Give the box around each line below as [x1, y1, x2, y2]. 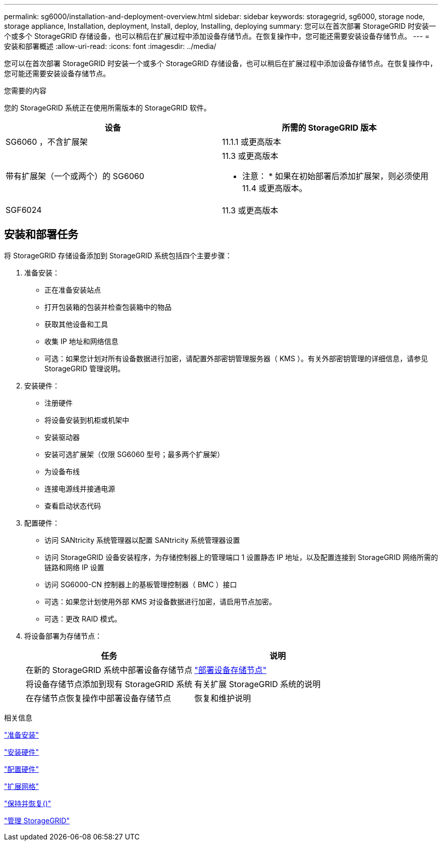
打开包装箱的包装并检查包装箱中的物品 [44, 302, 172, 311]
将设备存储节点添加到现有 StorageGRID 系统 [26, 679, 193, 689]
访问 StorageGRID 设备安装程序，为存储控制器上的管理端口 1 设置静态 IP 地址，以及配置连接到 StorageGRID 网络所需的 [44, 552, 438, 561]
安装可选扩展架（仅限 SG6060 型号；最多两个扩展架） [44, 449, 225, 459]
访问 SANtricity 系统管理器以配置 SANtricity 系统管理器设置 [44, 535, 240, 544]
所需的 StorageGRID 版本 [282, 123, 377, 133]
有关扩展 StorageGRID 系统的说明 [194, 679, 321, 689]
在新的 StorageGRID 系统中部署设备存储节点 [26, 664, 193, 675]
